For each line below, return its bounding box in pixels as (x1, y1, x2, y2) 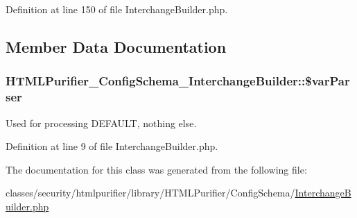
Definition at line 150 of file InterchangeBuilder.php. (6, 2, 228, 16)
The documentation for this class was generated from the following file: (6, 162, 307, 176)
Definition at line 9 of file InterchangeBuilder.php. (6, 139, 218, 153)
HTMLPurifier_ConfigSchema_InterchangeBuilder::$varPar (6, 72, 350, 90)
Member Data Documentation (6, 35, 227, 57)
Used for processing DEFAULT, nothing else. (6, 115, 197, 130)
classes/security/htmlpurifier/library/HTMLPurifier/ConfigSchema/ (6, 185, 295, 200)
